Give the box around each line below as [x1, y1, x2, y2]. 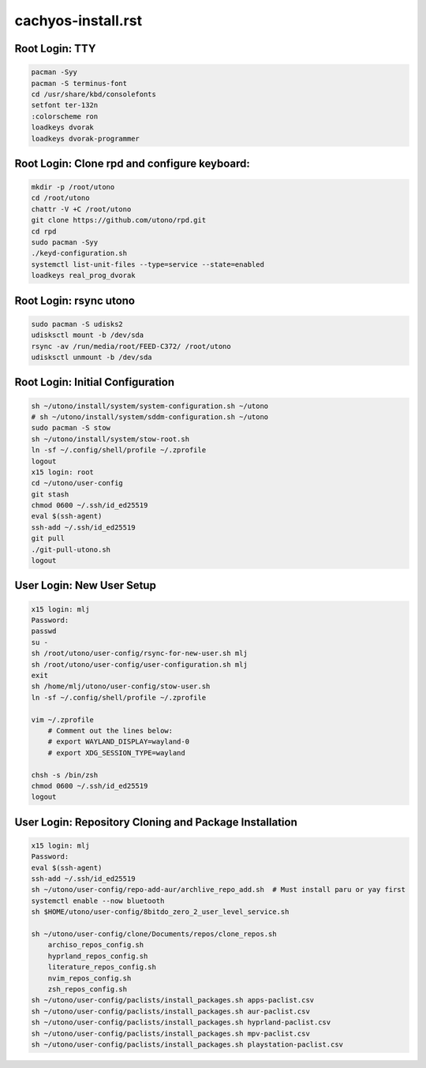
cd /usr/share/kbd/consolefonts [31, 89, 157, 99]
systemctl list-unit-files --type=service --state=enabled [31, 260, 264, 268]
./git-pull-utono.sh [31, 545, 110, 554]
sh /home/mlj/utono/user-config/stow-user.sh [31, 682, 211, 691]
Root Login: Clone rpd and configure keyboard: [14, 156, 250, 170]
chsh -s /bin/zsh [31, 770, 99, 779]
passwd [31, 627, 57, 635]
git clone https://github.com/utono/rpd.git [31, 215, 207, 225]
